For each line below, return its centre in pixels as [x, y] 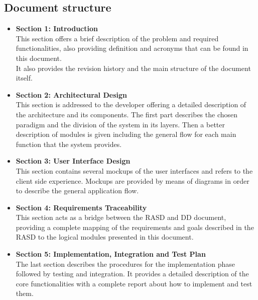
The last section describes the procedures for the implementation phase [125, 264]
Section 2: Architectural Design [71, 94]
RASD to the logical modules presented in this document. [105, 237]
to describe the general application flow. [77, 191]
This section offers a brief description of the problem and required [117, 38]
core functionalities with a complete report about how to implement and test [134, 283]
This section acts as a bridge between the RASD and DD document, [121, 217]
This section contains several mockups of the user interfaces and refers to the [134, 170]
